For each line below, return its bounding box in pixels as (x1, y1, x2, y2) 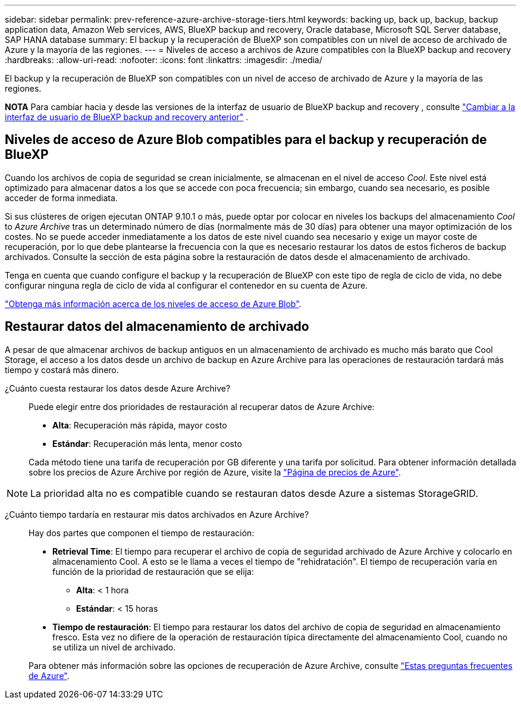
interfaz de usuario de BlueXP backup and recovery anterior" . (5, 112, 249, 122)
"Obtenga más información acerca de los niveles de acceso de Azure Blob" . (5, 298, 302, 309)
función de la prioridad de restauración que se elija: (52, 566, 254, 577)
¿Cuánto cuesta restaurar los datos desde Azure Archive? (5, 383, 231, 393)
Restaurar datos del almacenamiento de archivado (5, 319, 309, 334)
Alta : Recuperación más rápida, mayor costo (52, 420, 227, 430)
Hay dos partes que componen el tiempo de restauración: (29, 527, 255, 538)
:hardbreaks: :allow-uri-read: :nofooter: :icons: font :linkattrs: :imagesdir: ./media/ (5, 55, 322, 65)
